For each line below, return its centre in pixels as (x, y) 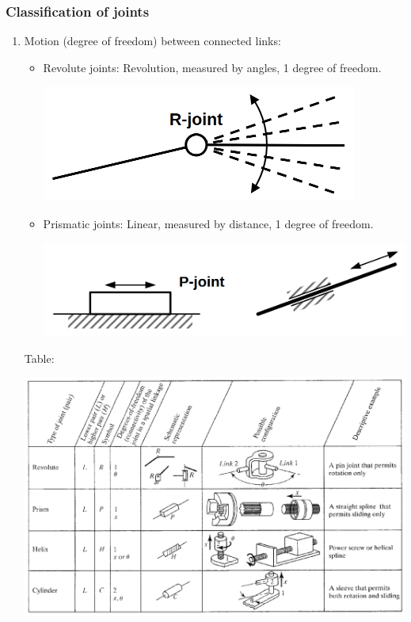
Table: (39, 358)
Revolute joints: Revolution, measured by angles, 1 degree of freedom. (212, 67)
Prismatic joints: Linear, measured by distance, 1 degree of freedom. (208, 223)
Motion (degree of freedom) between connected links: (152, 41)
